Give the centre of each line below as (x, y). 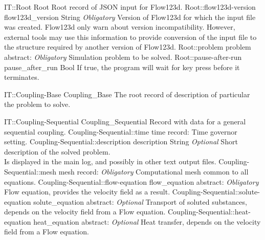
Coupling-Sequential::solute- (216, 192)
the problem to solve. (37, 104)
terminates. (22, 77)
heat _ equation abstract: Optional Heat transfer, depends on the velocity (147, 221)
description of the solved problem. (57, 151)
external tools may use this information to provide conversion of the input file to (130, 37)
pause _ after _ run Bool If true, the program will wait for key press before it (122, 67)
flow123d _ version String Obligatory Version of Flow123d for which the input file (130, 17)
